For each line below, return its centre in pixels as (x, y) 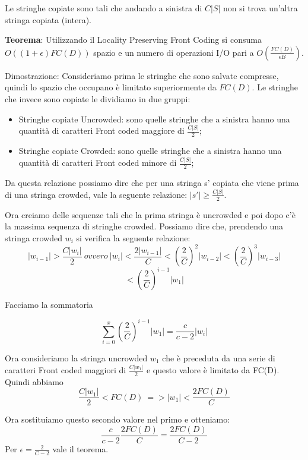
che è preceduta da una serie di (219, 357)
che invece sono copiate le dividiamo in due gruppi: (98, 98)
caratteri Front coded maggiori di (66, 369)
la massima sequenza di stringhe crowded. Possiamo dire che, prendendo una (144, 226)
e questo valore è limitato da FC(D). (213, 369)
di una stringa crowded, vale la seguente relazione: (96, 194)
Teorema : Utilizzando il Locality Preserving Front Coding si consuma (133, 40)
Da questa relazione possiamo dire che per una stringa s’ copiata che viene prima (152, 183)
